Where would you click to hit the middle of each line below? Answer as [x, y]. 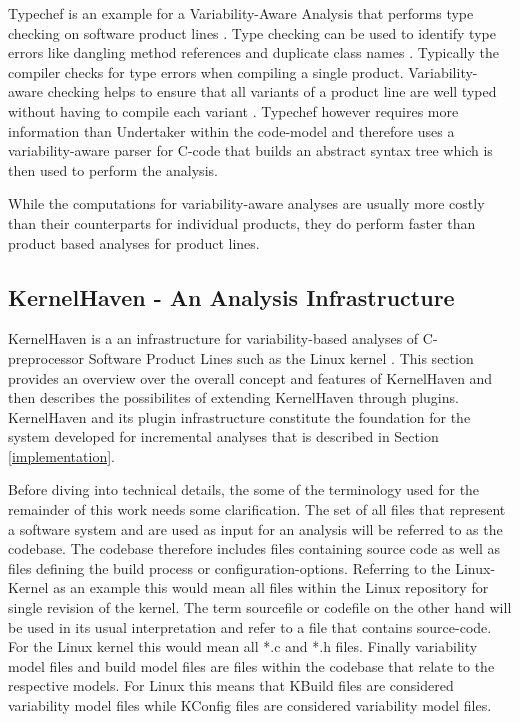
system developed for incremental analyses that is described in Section [223, 436]
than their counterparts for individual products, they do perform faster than [242, 222]
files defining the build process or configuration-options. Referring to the [229, 567]
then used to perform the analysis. [113, 169]
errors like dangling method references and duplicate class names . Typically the [253, 52]
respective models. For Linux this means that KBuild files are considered [231, 685]
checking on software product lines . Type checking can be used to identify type [252, 32]
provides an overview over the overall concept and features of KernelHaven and [250, 377]
